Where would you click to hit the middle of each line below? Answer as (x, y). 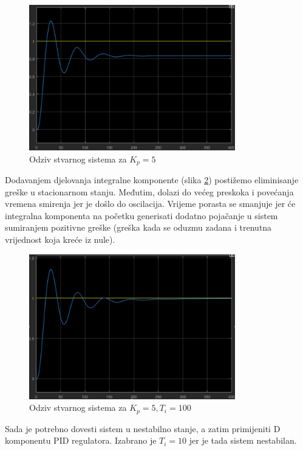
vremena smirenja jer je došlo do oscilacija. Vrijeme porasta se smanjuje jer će (150, 204)
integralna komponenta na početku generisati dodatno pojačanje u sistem (141, 215)
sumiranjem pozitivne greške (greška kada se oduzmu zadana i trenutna (138, 227)
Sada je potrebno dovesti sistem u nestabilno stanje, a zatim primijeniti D (143, 428)
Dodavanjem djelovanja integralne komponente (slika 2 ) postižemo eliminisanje (152, 180)
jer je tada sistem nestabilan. (243, 440)
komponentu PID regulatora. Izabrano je (81, 440)
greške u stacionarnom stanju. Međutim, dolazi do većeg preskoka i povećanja (149, 191)
